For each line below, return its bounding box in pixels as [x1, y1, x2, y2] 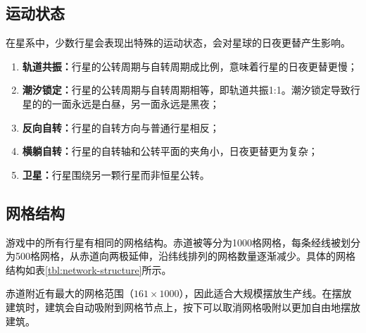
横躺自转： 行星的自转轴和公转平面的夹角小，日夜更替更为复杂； [22, 144, 318, 158]
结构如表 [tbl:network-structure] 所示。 [6, 262, 172, 277]
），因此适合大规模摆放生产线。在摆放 [179, 286, 352, 301]
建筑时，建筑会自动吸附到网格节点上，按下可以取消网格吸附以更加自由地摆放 [6, 299, 360, 314]
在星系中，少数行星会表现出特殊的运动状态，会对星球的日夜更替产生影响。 [6, 35, 351, 50]
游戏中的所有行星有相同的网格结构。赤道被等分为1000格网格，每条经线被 [6, 234, 341, 249]
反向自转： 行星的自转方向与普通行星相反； [22, 120, 220, 134]
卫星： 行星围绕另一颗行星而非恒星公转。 [22, 167, 210, 182]
